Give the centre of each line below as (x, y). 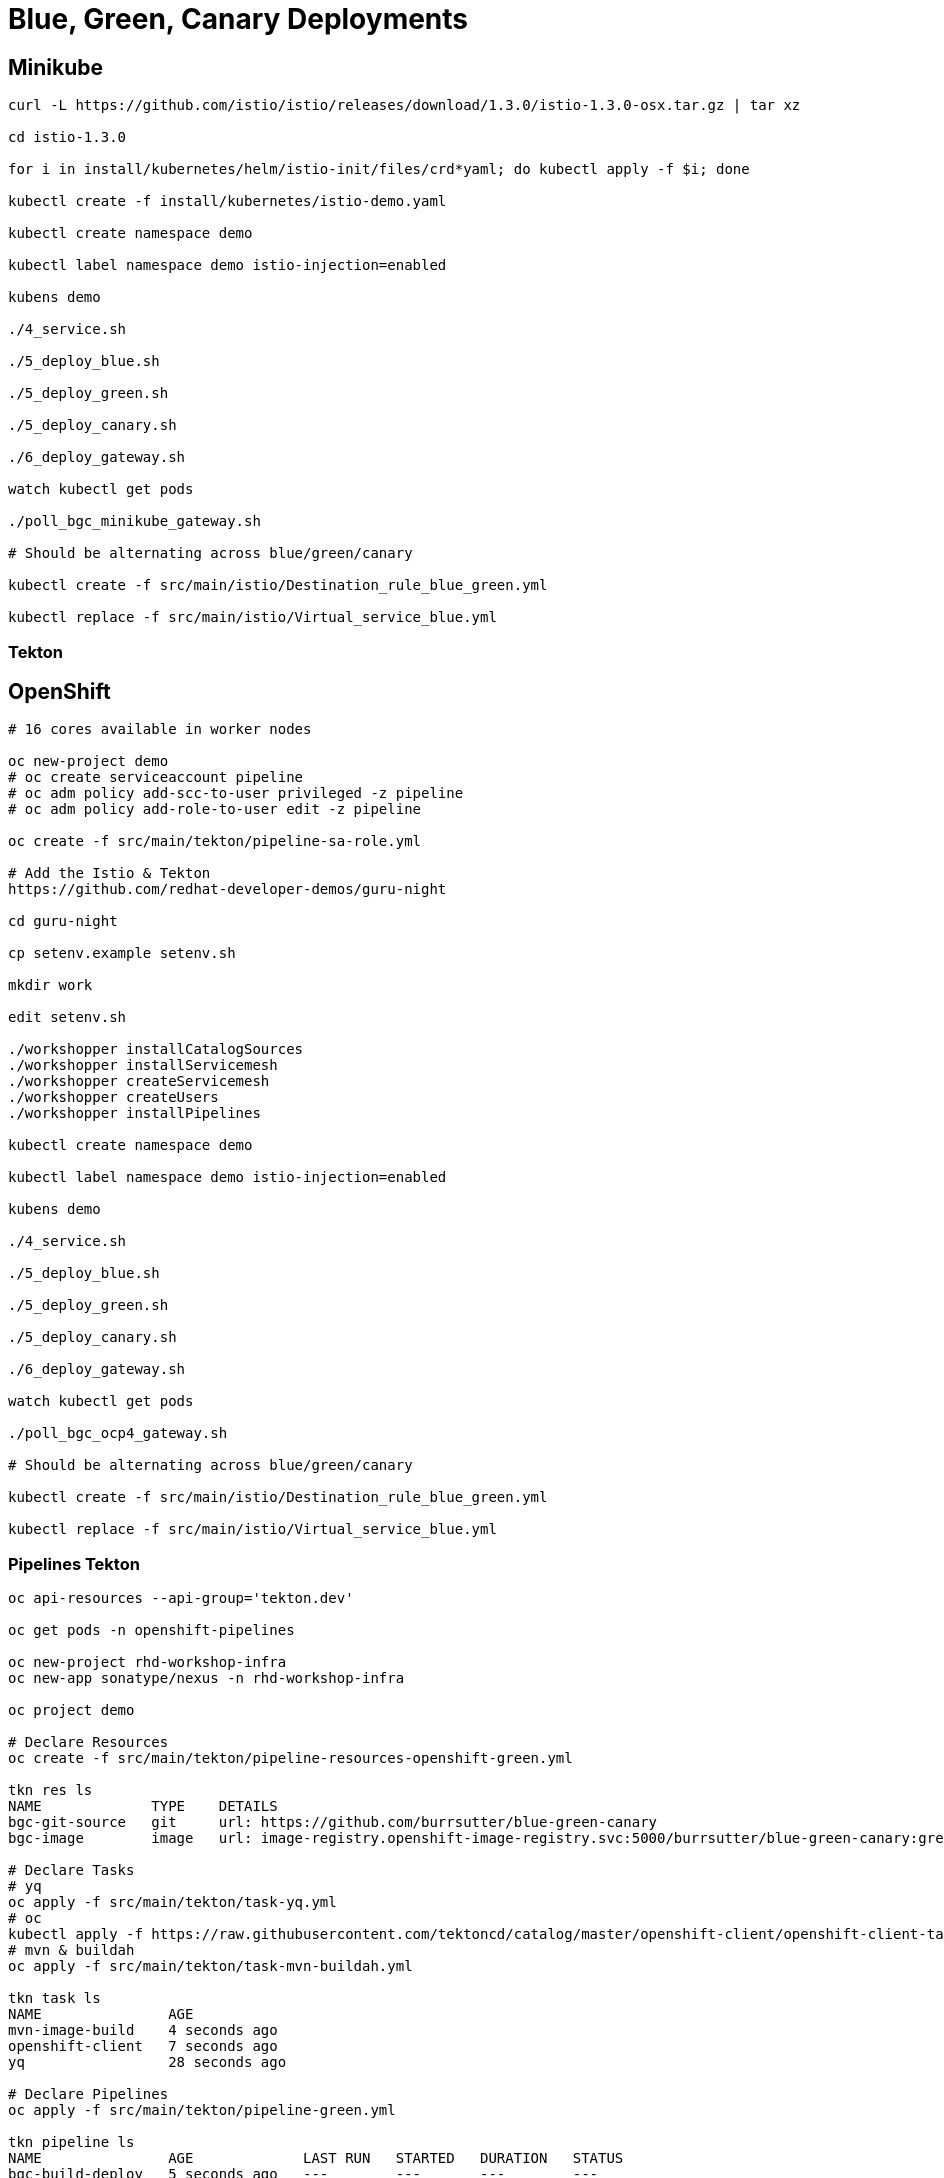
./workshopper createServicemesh (139, 1081)
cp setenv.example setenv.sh (122, 953)
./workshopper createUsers (113, 1097)
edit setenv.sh (67, 1017)
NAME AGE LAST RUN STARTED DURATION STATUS (316, 2158)
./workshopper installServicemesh (143, 1065)
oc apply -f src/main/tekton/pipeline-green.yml (202, 2110)
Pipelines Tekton (74, 1563)
